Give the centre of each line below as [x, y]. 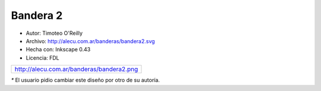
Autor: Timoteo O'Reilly [54, 33]
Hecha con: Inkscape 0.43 [58, 50]
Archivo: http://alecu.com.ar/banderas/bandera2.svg [90, 41]
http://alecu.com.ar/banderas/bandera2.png [76, 69]
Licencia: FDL [43, 58]
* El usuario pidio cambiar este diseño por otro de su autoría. [85, 80]
